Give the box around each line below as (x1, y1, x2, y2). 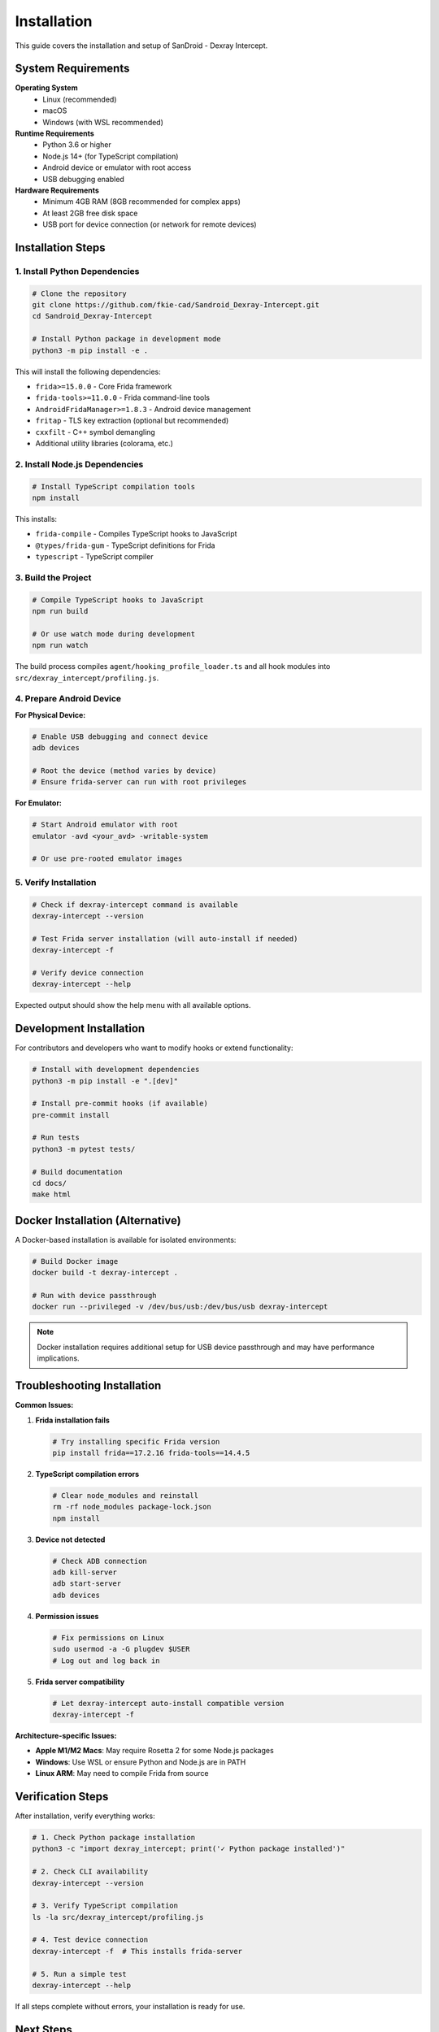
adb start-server (52, 1579, 122, 1588)
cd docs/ (32, 1179, 67, 1188)
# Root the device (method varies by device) (32, 766, 217, 775)
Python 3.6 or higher (42, 140, 111, 150)
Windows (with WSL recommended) (42, 117, 164, 127)
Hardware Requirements (15, 185, 99, 195)
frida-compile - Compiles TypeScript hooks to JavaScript (35, 529, 237, 539)
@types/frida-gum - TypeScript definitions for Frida (35, 541, 215, 550)
